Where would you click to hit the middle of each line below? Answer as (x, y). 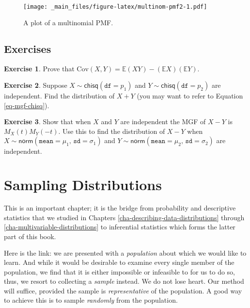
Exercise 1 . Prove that (39, 69)
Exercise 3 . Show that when (47, 122)
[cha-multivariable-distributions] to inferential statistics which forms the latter (120, 227)
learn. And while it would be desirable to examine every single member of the (119, 262)
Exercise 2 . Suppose (36, 85)
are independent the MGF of (163, 122)
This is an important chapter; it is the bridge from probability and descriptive (120, 208)
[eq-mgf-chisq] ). (27, 105)
